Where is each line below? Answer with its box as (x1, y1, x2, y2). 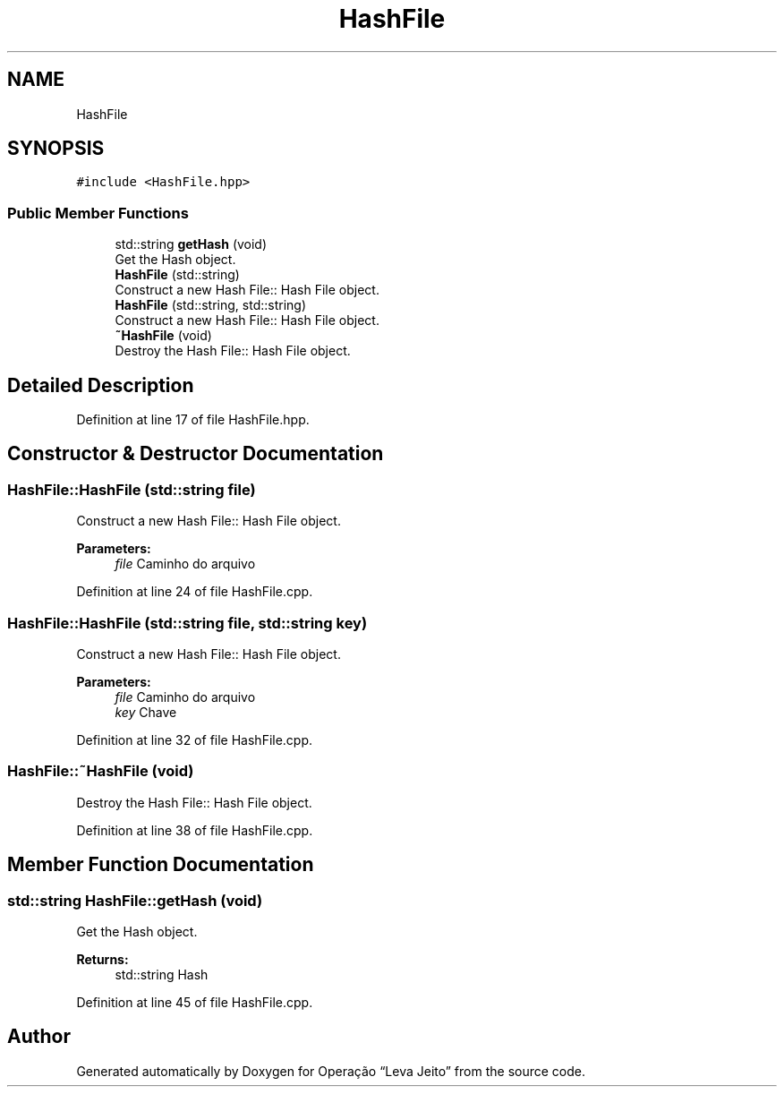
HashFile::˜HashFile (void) (7, 762, 194, 781)
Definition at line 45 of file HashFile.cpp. (76, 994, 313, 1010)
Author (7, 1025, 71, 1048)
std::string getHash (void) (115, 236, 268, 252)
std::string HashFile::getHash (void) (7, 891, 263, 910)
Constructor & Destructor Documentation (7, 442, 384, 466)
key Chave (115, 705, 177, 720)
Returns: (76, 951, 129, 967)
